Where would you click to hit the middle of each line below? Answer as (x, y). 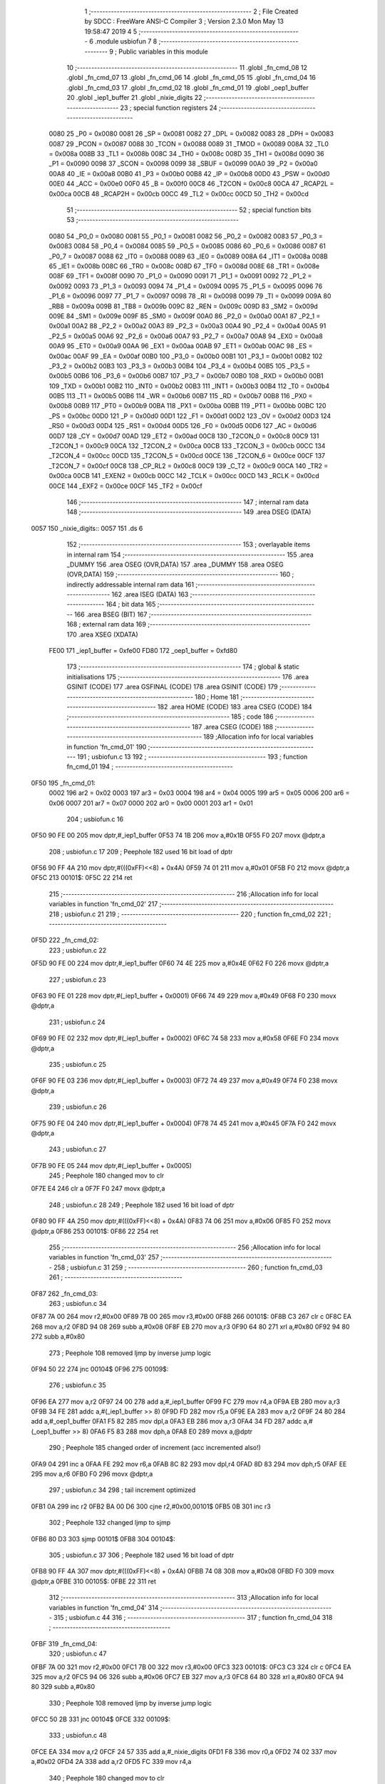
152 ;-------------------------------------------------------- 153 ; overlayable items (188, 544)
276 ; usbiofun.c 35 (77, 1385)
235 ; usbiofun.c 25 (78, 1064)
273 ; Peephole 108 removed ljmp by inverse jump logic (130, 1353)
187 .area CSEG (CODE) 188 (232, 726)
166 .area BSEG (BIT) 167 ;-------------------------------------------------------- (192, 614)
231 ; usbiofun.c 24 (77, 1022)
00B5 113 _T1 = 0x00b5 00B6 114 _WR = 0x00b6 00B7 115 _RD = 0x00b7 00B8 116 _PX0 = (181, 396)
